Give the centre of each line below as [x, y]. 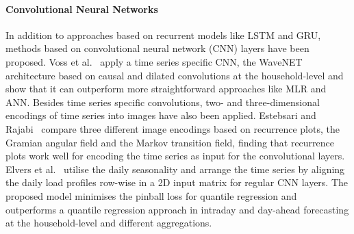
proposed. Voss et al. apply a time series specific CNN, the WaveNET [154, 61]
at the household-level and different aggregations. [109, 223]
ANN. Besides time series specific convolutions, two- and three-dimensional [163, 102]
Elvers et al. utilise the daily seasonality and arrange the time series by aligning [175, 169]
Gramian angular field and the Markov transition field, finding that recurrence [170, 142]
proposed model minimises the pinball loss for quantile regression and [151, 195]
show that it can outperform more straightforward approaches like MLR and [166, 89]
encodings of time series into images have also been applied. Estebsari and [161, 115]
